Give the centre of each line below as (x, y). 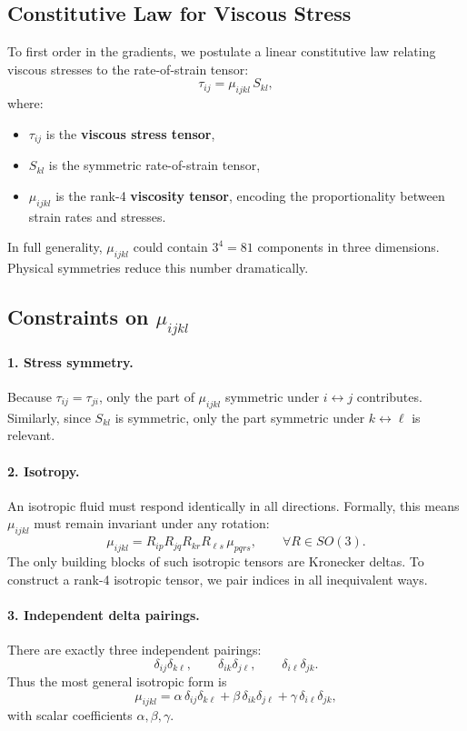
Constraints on (78, 316)
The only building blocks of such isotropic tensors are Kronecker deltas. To (216, 561)
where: (25, 103)
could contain (170, 247)
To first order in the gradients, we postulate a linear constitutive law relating (222, 51)
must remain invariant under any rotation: (152, 523)
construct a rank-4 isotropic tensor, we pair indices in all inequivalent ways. (218, 579)
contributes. (389, 396)
